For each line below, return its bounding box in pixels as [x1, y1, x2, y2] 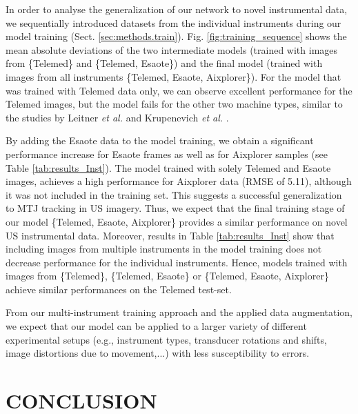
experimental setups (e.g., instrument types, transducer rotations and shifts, [6, 332, 327, 346]
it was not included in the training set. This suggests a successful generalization [6, 187, 342, 201]
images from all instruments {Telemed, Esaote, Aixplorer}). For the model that [6, 69, 341, 83]
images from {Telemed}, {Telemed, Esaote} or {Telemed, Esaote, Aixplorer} [6, 268, 329, 283]
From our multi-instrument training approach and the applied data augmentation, [6, 305, 352, 319]
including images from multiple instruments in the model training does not [6, 241, 322, 256]
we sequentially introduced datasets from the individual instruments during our [6, 15, 341, 30]
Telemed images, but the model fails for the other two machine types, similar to [6, 97, 343, 111]
